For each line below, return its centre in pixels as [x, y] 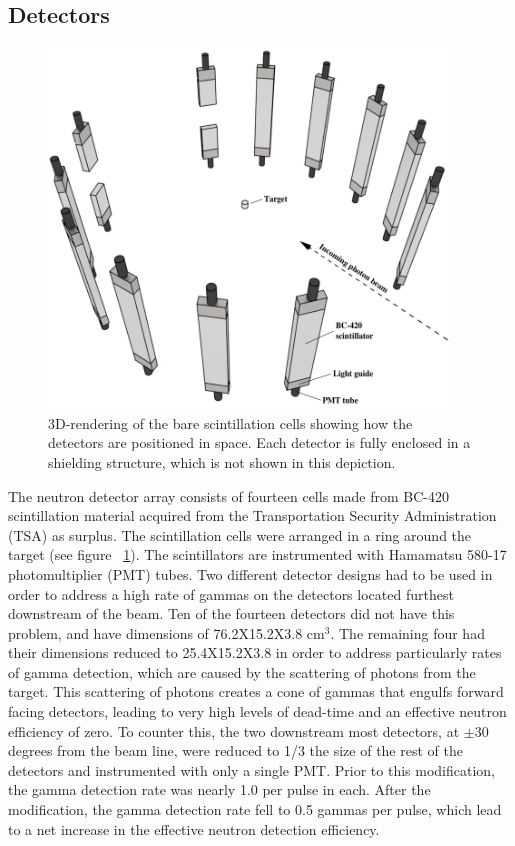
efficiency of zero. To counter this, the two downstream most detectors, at [234, 730]
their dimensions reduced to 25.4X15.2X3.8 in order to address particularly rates [255, 652]
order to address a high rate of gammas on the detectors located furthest [231, 593]
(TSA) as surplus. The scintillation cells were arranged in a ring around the [240, 534]
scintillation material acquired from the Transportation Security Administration [252, 515]
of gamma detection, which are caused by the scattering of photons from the [242, 671]
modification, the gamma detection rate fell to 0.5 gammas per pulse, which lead [255, 809]
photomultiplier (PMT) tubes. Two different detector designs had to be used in [250, 573]
